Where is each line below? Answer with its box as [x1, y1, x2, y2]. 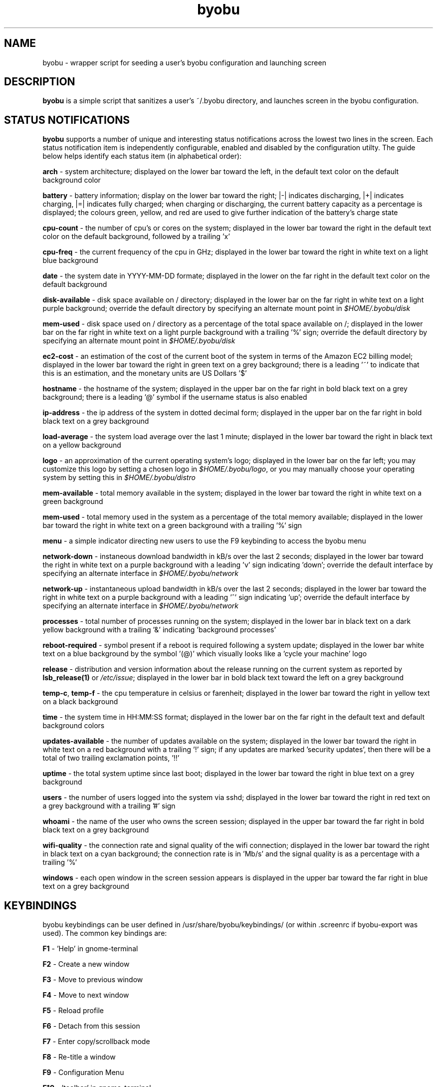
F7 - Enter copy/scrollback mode [42, 1037, 150, 1046]
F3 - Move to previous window [42, 975, 143, 984]
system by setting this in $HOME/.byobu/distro [42, 473, 196, 482]
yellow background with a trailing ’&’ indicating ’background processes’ [42, 625, 276, 634]
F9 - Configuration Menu [42, 1068, 124, 1077]
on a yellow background [42, 441, 121, 450]
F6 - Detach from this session [42, 1022, 140, 1031]
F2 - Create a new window [42, 960, 130, 969]
